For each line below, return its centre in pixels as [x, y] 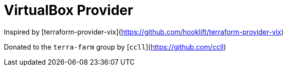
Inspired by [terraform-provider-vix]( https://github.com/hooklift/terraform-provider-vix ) [144, 32]
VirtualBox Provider [69, 10]
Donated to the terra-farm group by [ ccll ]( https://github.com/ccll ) [115, 47]
